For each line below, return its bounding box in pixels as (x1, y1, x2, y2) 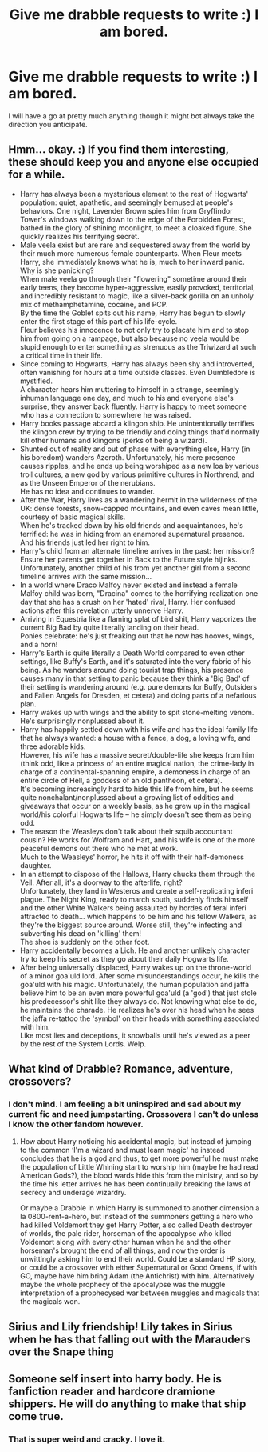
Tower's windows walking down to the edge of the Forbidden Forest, (19, 214, 246, 224)
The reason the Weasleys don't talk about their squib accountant (19, 826, 233, 836)
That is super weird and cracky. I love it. (8, 1434, 166, 1445)
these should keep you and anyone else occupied (8, 155, 259, 169)
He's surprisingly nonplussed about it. (19, 716, 145, 726)
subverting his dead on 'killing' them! (19, 928, 142, 938)
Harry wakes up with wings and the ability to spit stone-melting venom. (19, 707, 254, 717)
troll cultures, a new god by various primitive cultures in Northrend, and (19, 470, 254, 479)
